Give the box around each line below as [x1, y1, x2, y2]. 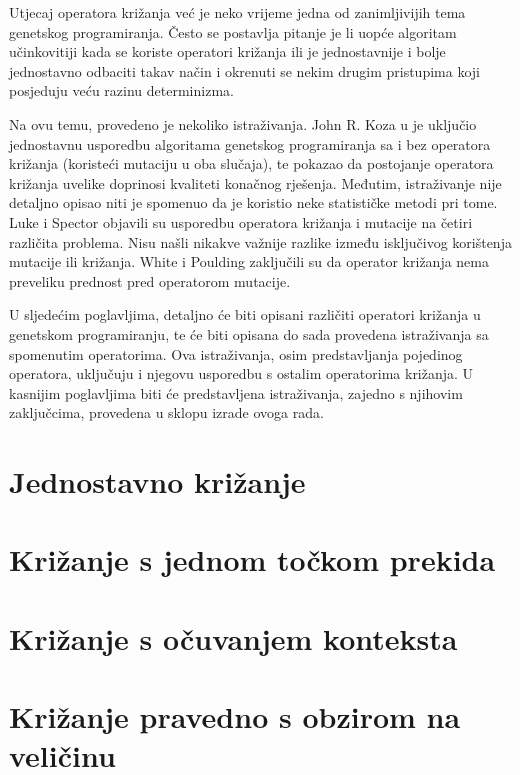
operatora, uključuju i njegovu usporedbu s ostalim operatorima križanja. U [9, 363, 474, 384]
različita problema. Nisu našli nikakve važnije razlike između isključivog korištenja [9, 231, 512, 252]
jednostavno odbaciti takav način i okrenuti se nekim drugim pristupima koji [9, 60, 480, 81]
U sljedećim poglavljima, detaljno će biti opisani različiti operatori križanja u [9, 304, 481, 325]
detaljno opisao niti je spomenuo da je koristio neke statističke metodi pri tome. [9, 192, 498, 213]
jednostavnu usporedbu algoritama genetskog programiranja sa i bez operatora [9, 133, 491, 154]
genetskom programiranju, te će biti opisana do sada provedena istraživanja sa [9, 323, 489, 344]
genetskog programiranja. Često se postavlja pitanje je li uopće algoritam [9, 21, 457, 42]
